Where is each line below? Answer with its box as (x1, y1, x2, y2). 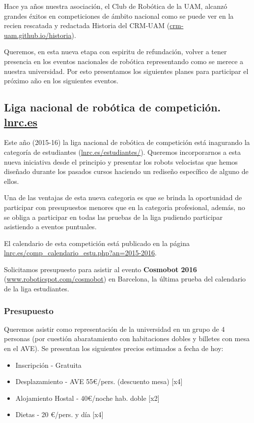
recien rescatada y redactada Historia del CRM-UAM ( (4, 20, 170, 31)
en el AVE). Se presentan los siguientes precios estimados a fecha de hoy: (4, 343, 224, 353)
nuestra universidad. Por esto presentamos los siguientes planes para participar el (4, 66, 249, 76)
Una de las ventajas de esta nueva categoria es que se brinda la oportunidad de (4, 192, 242, 203)
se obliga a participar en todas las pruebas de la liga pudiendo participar (4, 211, 223, 222)
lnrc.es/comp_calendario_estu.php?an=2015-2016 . (4, 247, 157, 258)
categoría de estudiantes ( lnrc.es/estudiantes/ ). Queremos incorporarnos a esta (4, 146, 241, 157)
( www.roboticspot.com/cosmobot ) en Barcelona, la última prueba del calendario (4, 274, 246, 284)
